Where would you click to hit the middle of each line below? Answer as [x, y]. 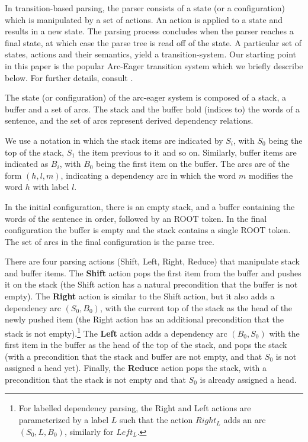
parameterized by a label [64, 420]
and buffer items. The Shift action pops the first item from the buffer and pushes [153, 272]
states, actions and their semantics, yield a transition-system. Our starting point [151, 54]
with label [51, 187]
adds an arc [245, 420]
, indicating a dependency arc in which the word [148, 175]
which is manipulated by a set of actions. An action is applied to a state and [144, 19]
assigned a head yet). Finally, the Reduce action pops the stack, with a [136, 368]
